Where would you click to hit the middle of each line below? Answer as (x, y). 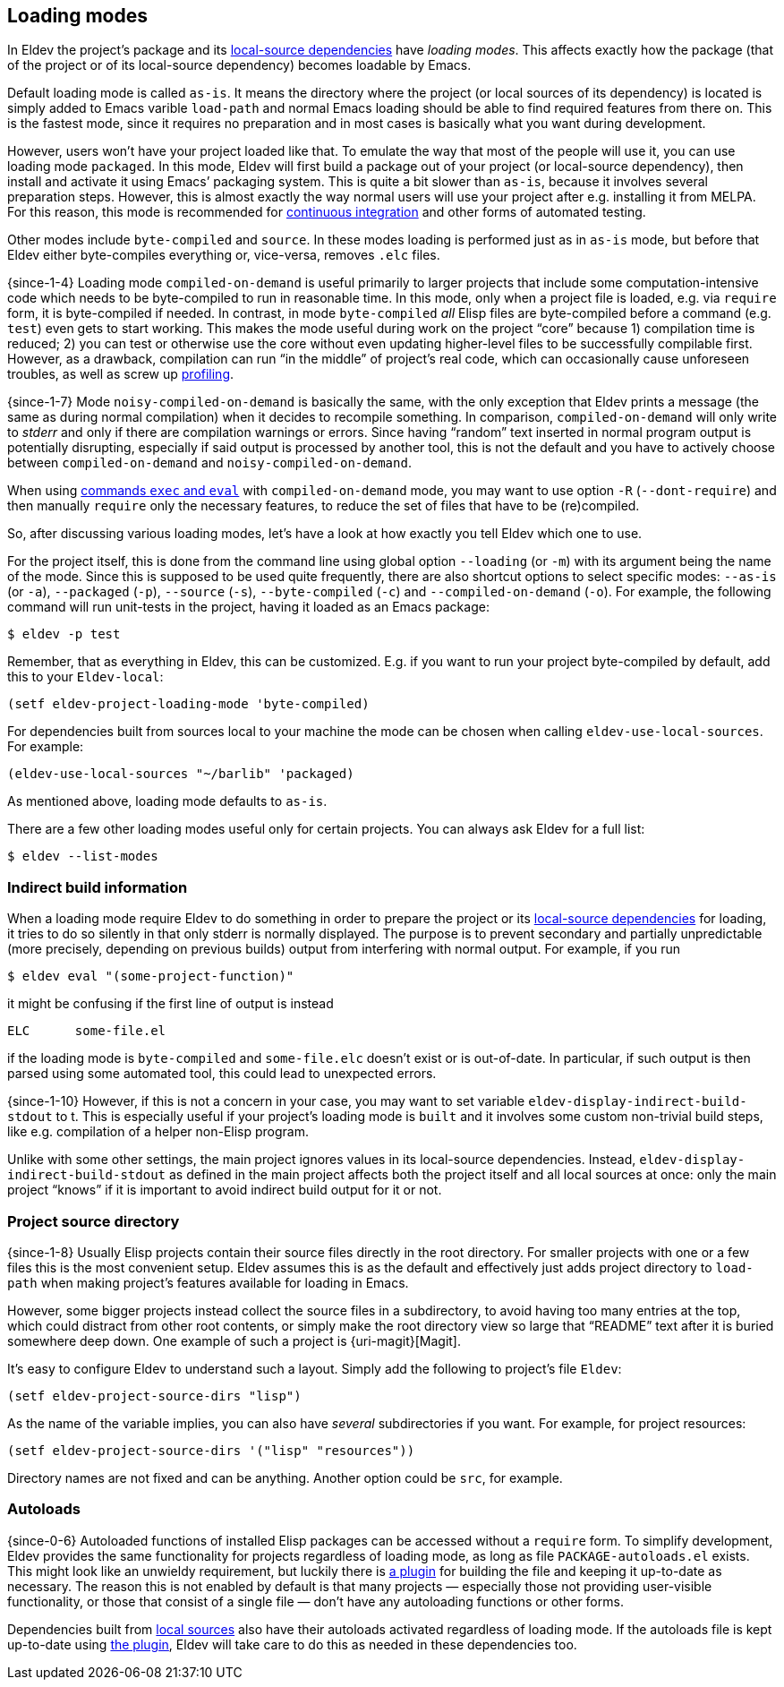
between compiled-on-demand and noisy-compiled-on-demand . (209, 463)
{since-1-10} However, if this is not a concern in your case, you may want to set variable (266, 1101)
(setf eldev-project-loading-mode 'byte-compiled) (188, 704)
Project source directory (94, 1221)
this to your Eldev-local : (85, 677)
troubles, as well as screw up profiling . (121, 374)
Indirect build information (98, 887)
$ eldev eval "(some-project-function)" (151, 976)
